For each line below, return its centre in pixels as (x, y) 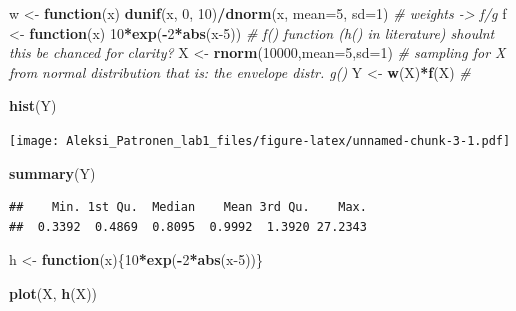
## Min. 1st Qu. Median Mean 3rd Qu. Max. (188, 207)
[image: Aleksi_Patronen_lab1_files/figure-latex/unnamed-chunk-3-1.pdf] (260, 140)
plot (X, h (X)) (53, 293)
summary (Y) (52, 172)
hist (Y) (33, 105)
